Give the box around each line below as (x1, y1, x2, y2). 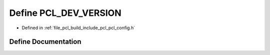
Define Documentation (9, 38, 81, 46)
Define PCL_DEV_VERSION (9, 7, 122, 18)
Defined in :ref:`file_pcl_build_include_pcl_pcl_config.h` (21, 25, 135, 31)
